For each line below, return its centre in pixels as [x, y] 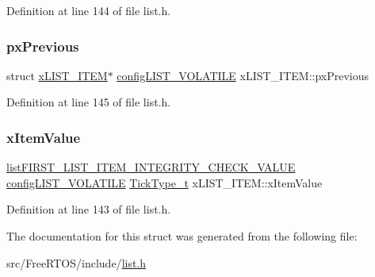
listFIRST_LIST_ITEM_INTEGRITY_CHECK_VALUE [151, 167]
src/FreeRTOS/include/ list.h [77, 262]
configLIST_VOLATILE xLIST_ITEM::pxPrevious [243, 75]
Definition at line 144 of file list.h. [89, 10]
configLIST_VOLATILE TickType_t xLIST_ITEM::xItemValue [165, 182]
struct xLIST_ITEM [57, 75]
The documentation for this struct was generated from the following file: [182, 236]
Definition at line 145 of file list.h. [89, 102]
